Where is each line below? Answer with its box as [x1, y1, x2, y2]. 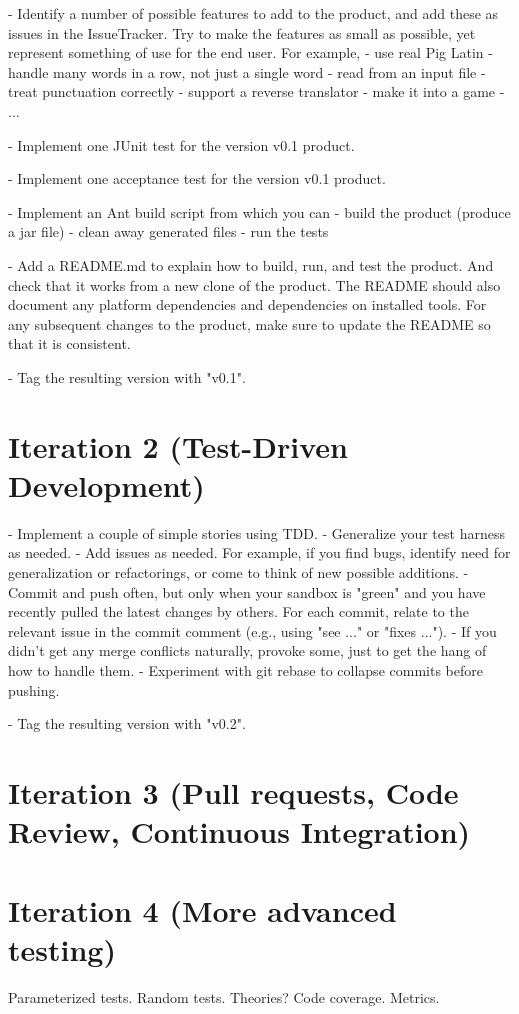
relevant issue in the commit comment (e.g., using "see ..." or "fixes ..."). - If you [8, 620, 497, 641]
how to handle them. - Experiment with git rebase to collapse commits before [8, 659, 483, 680]
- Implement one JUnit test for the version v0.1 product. [8, 134, 355, 155]
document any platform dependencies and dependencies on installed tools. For [8, 294, 487, 315]
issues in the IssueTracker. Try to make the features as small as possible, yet [8, 22, 476, 43]
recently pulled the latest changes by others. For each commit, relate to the [8, 601, 469, 622]
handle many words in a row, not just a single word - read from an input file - [8, 61, 486, 82]
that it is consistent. [8, 333, 131, 354]
